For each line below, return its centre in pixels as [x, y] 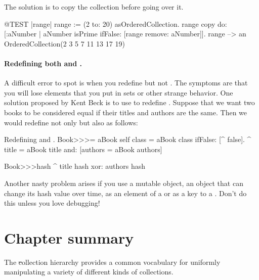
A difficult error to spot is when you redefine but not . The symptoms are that [126, 83]
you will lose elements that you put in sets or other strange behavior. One [119, 92]
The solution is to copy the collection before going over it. [94, 7]
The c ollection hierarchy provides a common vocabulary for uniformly [112, 262]
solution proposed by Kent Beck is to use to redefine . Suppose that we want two [129, 102]
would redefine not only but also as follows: [71, 122]
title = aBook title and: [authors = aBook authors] [83, 149]
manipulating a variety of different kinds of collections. [89, 272]
